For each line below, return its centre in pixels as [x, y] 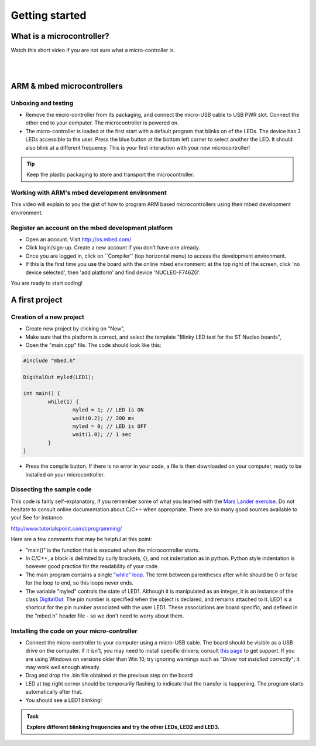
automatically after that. [54, 692]
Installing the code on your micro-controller [74, 631]
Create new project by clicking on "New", [75, 329]
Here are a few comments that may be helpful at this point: [81, 539]
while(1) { [63, 401]
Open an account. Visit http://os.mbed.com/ [78, 239]
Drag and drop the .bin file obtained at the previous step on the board [109, 676]
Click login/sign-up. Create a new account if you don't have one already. [113, 248]
